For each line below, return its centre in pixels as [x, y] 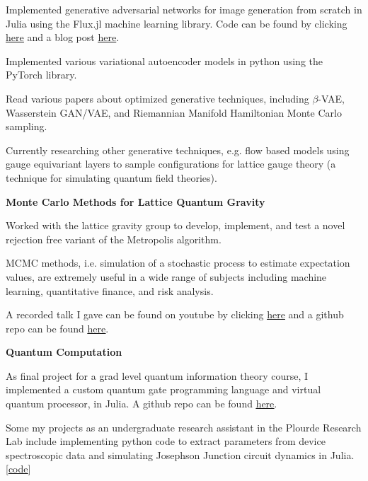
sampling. [27, 126]
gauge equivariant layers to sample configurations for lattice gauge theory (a [171, 164]
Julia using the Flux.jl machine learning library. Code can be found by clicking [177, 23]
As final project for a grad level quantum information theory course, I [157, 375]
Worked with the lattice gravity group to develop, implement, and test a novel [176, 225]
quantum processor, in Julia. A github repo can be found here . [142, 404]
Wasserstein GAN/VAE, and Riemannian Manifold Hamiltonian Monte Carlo [174, 112]
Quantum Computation [64, 352]
